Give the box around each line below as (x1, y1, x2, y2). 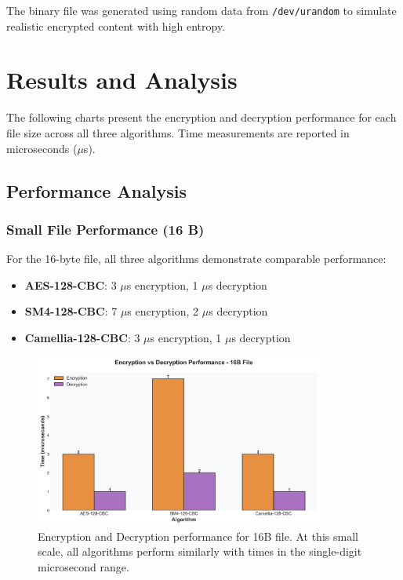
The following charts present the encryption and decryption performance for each (6, 109, 397, 126)
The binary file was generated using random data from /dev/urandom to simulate (6, 2, 397, 18)
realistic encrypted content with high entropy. (6, 17, 226, 34)
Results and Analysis (6, 64, 238, 96)
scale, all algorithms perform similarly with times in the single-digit (38, 543, 362, 560)
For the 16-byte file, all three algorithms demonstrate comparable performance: (6, 250, 387, 267)
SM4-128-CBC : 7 (24, 303, 118, 319)
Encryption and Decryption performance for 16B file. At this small (38, 527, 358, 544)
